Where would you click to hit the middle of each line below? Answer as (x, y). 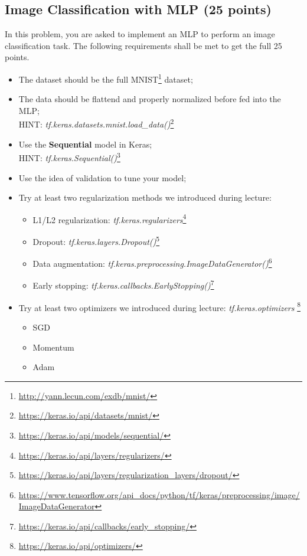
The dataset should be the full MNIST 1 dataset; (106, 78)
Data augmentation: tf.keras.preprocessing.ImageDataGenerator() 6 (152, 262)
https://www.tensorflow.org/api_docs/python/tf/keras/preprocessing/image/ (159, 494)
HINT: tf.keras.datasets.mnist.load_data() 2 (96, 123)
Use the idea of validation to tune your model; (102, 177)
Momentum (53, 347)
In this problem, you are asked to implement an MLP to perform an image (140, 34)
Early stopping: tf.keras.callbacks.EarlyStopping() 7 (123, 284)
